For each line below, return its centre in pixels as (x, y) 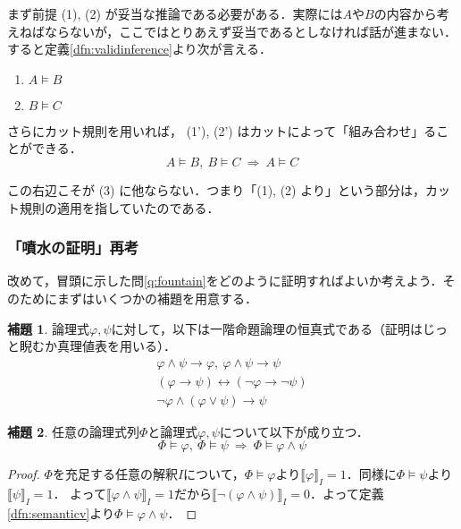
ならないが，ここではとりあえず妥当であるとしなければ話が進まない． (251, 31)
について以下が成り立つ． (294, 431)
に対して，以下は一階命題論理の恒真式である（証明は (267, 328)
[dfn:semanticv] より (61, 513)
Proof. (24, 474)
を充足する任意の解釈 (115, 474)
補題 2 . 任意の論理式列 (73, 431)
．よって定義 (347, 494)
